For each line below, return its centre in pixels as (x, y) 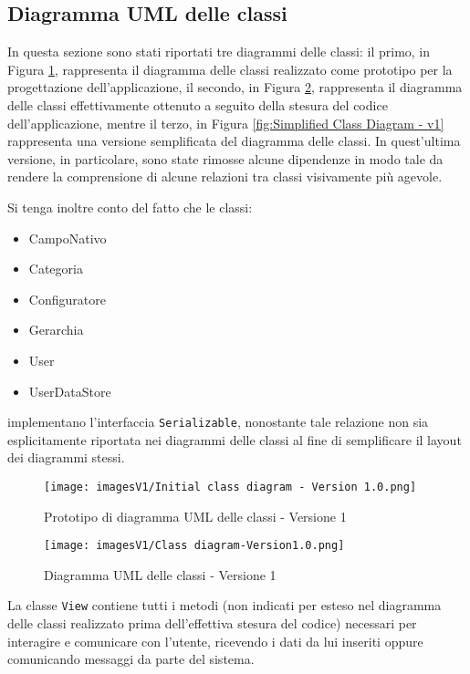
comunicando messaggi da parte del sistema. (131, 659)
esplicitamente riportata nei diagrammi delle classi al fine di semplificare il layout (235, 439)
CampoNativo (68, 238)
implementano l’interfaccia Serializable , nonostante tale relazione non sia (218, 422)
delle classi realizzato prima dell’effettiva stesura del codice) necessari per (212, 623)
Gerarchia (56, 330)
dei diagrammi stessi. (66, 457)
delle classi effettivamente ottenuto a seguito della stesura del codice (198, 104)
